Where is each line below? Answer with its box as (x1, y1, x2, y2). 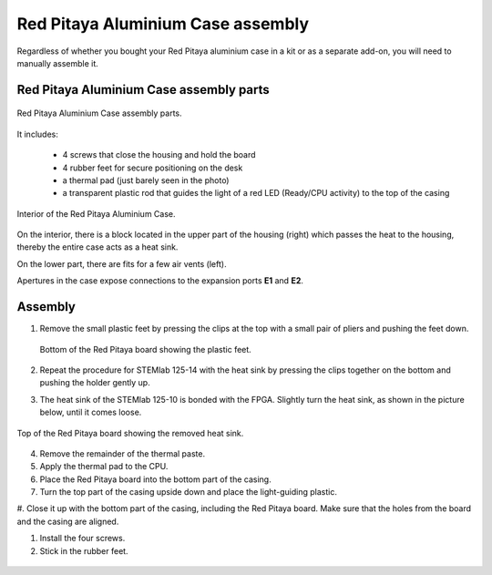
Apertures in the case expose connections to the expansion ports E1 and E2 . (16, 275, 304, 286)
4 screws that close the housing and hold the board (62, 149, 256, 160)
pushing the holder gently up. (39, 377, 150, 388)
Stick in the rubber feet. (39, 545, 128, 556)
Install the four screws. (39, 533, 126, 544)
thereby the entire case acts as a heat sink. (16, 241, 179, 252)
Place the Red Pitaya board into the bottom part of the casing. (39, 474, 272, 485)
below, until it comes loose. (39, 406, 142, 418)
